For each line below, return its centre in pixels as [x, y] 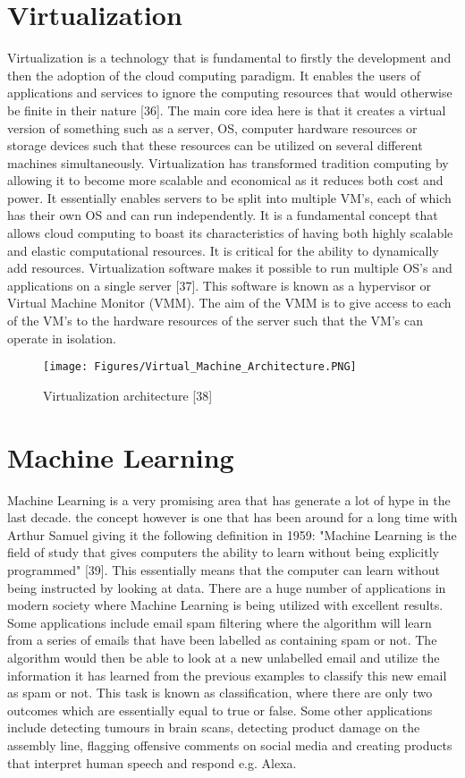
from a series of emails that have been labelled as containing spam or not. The [222, 640]
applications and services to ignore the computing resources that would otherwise [230, 93]
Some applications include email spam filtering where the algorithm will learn [220, 622]
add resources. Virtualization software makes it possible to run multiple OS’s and [230, 268]
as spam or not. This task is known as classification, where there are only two [220, 693]
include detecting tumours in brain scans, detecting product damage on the [214, 727]
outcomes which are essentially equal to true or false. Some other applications [220, 710]
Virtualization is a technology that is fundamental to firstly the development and [229, 58]
